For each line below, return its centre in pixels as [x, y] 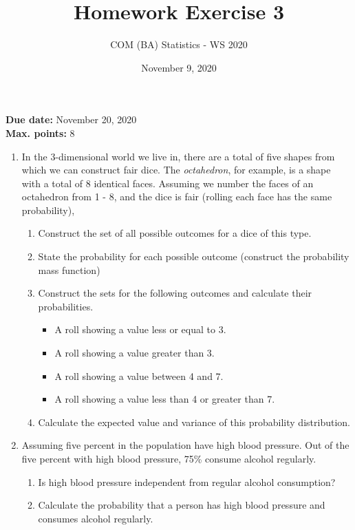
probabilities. [66, 306]
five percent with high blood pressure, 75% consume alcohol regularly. [169, 458]
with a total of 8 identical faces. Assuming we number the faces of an [168, 183]
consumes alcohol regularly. [96, 518]
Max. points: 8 [40, 132]
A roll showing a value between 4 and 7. [139, 375]
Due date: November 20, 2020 [71, 119]
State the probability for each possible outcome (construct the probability [194, 256]
